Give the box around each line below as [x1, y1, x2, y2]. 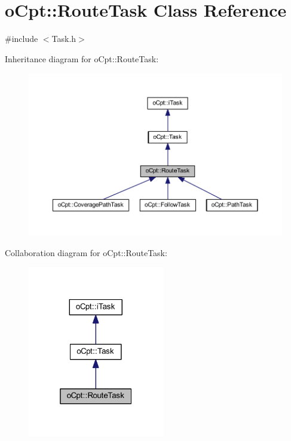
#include [5, 32, 38, 45]
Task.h [51, 32, 76, 45]
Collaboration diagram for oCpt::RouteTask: [5, 247, 167, 259]
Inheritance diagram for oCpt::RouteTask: [5, 52, 159, 65]
